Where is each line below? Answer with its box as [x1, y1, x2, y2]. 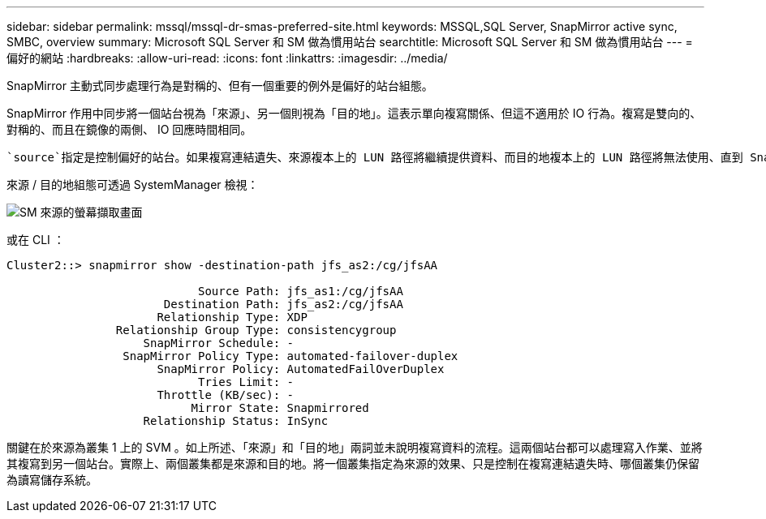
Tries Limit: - [198, 375, 295, 388]
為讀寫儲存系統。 [6, 473, 97, 487]
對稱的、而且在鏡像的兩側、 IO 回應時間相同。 [6, 122, 252, 136]
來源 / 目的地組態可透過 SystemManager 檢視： [6, 178, 259, 191]
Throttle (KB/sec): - [157, 388, 295, 401]
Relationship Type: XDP [157, 311, 308, 324]
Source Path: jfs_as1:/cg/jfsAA [198, 285, 403, 298]
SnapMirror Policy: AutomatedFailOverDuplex [157, 362, 445, 375]
